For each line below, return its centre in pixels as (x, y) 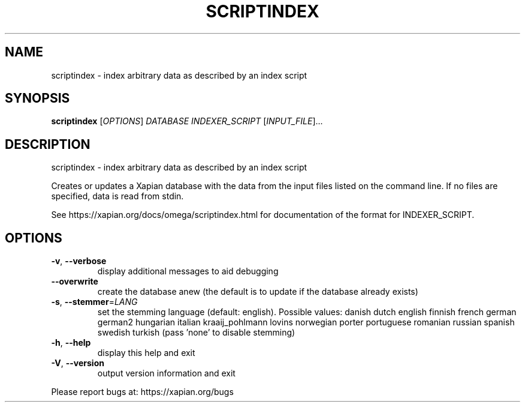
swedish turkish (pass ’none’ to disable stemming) (196, 333)
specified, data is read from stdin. (117, 196)
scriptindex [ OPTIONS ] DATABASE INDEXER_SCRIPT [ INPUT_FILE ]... (187, 121)
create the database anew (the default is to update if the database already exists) (258, 292)
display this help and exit (146, 353)
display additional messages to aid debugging (188, 271)
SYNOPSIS (37, 98)
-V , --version (78, 363)
